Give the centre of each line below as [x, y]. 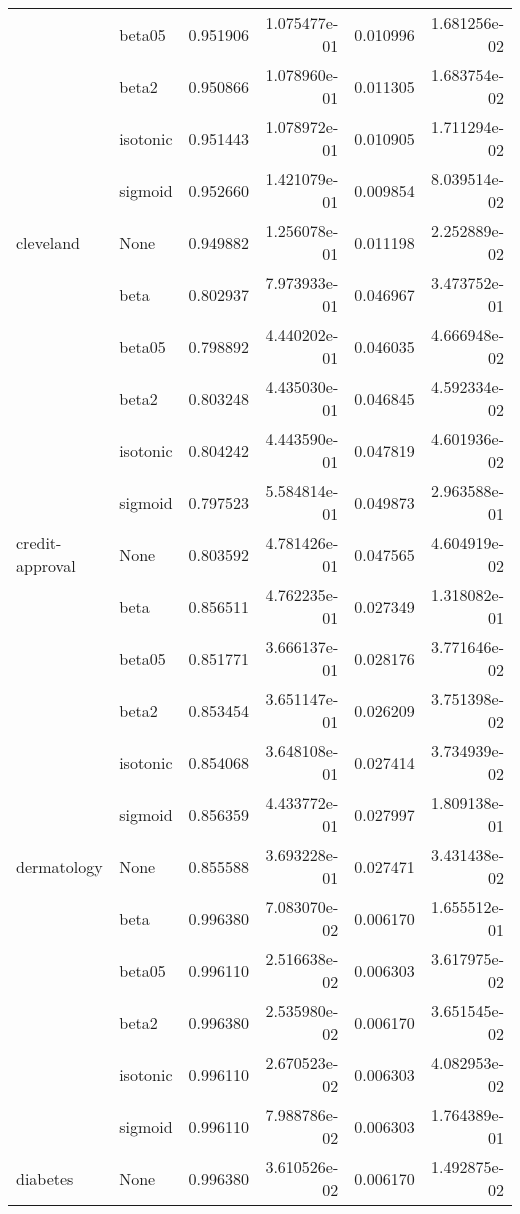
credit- [39, 542]
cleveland [48, 242]
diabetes [45, 1178]
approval [46, 565]
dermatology [59, 866]
